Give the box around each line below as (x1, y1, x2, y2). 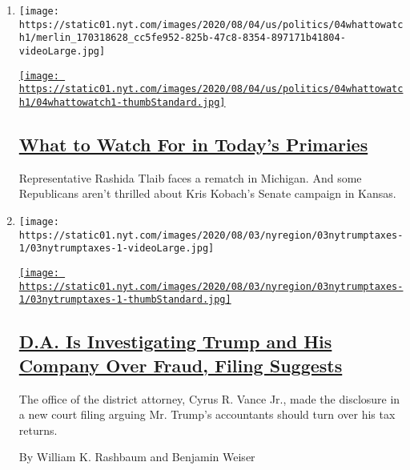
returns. (18, 421, 58, 438)
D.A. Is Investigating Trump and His (18, 329, 332, 354)
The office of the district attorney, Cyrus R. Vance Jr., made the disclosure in (18, 390, 400, 407)
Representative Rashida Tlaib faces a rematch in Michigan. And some (18, 169, 362, 186)
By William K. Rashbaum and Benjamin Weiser (18, 448, 255, 465)
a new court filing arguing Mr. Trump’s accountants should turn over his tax (18, 406, 396, 423)
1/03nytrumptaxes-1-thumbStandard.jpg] (18, 294, 231, 306)
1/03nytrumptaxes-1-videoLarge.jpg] (18, 243, 215, 255)
